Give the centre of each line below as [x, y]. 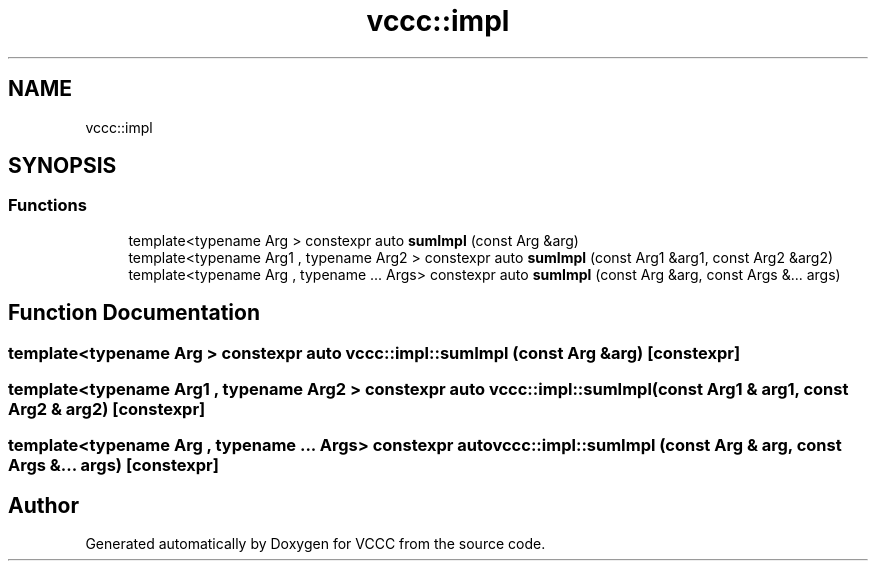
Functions [47, 205]
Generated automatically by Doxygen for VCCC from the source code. [315, 544]
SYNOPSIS [62, 166]
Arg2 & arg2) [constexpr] [107, 409]
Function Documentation [134, 313]
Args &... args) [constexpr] [113, 465]
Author [43, 505]
